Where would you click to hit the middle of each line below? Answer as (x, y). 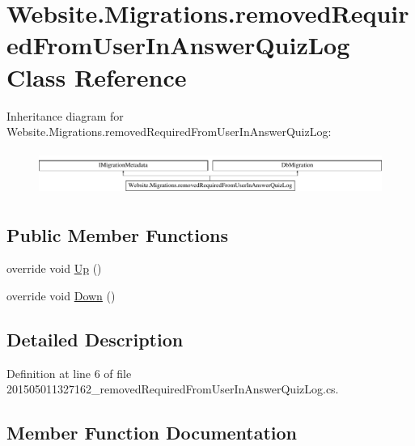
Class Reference (97, 76)
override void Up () (54, 268)
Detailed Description (95, 340)
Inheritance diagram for (65, 115)
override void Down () (61, 296)
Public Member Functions (117, 234)
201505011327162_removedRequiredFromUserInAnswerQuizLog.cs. (173, 389)
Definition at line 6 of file (69, 373)
